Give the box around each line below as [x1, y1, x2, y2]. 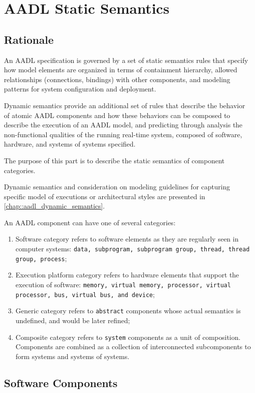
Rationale [4, 31, 54, 47]
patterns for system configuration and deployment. [4, 84, 156, 94]
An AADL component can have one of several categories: [4, 217, 176, 227]
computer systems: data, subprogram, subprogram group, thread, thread [15, 243, 250, 254]
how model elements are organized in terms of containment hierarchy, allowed [4, 64, 237, 75]
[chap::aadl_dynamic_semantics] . [4, 201, 105, 211]
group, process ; [15, 253, 67, 263]
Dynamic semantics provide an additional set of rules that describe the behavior [4, 100, 245, 110]
